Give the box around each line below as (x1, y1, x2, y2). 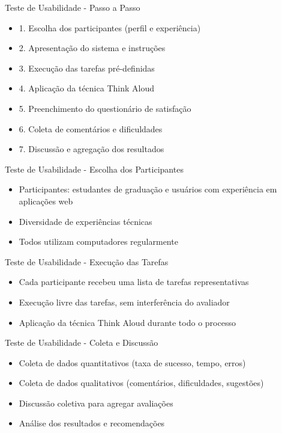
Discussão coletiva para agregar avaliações (19, 396, 173, 409)
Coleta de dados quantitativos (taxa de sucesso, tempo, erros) (19, 356, 246, 369)
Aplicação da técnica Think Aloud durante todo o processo (19, 316, 236, 328)
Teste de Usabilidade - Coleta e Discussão (5, 336, 158, 349)
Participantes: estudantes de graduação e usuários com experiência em (19, 183, 277, 195)
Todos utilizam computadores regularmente (19, 235, 178, 248)
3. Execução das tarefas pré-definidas (19, 61, 155, 74)
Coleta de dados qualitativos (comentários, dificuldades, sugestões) (19, 376, 264, 389)
